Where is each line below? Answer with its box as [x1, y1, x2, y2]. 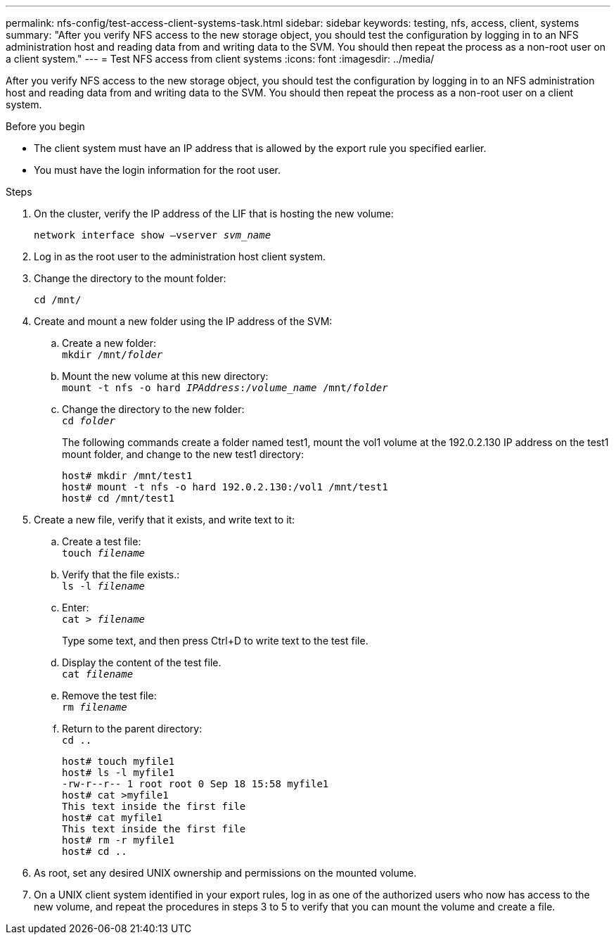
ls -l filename [62, 580, 146, 592]
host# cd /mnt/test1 [62, 493, 175, 504]
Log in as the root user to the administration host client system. [34, 250, 326, 262]
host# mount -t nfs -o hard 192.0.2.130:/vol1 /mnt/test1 [62, 481, 388, 493]
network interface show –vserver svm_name [34, 229, 271, 241]
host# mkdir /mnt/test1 [62, 470, 193, 481]
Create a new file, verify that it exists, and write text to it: [34, 514, 295, 526]
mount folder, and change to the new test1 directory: [62, 448, 304, 460]
